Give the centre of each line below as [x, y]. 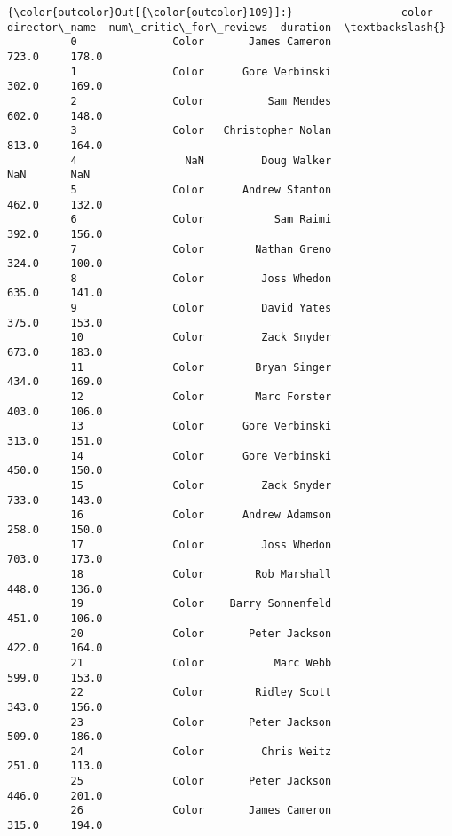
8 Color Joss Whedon [201, 278]
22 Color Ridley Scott [201, 693]
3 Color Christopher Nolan [201, 131]
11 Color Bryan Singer [201, 367]
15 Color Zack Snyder [201, 485]
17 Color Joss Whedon [201, 544]
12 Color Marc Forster [201, 397]
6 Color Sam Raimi [201, 220]
